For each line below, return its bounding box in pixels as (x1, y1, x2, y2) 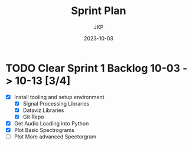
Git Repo (22, 113, 44, 120)
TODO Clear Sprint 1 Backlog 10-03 (5, 62, 181, 74)
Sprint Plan (71, 4, 126, 18)
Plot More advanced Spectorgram (14, 133, 97, 140)
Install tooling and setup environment (14, 93, 104, 100)
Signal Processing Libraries (22, 100, 90, 107)
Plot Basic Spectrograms (14, 127, 74, 133)
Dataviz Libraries (22, 107, 64, 114)
